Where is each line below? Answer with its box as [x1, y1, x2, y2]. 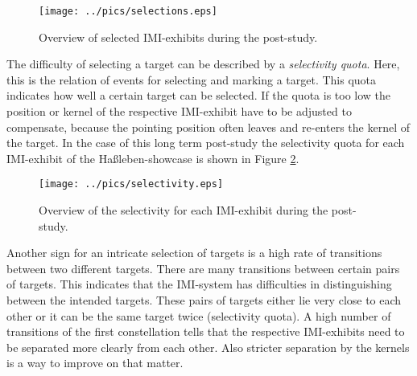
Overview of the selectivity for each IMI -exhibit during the [39, 202, 328, 219]
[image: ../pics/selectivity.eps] [39, 178, 224, 190]
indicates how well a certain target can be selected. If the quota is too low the [6, 87, 391, 104]
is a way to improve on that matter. [6, 354, 184, 371]
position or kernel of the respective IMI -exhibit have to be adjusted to [6, 103, 352, 120]
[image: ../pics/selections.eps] [39, 6, 217, 17]
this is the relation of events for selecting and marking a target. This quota [6, 71, 377, 88]
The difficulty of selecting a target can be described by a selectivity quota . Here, [6, 55, 400, 72]
